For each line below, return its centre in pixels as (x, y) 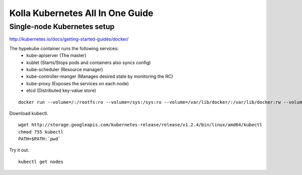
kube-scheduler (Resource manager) (65, 69)
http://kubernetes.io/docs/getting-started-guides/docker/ (69, 39)
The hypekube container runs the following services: (64, 48)
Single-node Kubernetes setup (62, 27)
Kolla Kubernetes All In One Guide (81, 13)
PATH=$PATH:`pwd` (40, 139)
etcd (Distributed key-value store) (61, 91)
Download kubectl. (29, 113)
